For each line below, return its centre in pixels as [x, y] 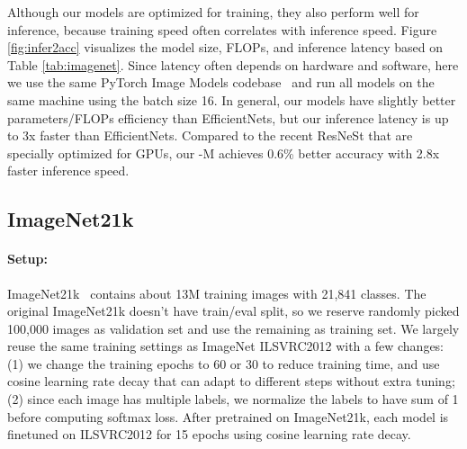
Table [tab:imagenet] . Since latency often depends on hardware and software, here [233, 64]
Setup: [27, 259]
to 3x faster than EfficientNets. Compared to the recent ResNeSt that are [210, 135]
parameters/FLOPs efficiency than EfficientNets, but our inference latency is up [228, 117]
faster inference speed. [68, 171]
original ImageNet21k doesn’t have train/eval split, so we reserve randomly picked [233, 311]
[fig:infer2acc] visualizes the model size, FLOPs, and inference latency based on [225, 47]
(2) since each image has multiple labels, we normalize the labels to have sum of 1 [233, 399]
